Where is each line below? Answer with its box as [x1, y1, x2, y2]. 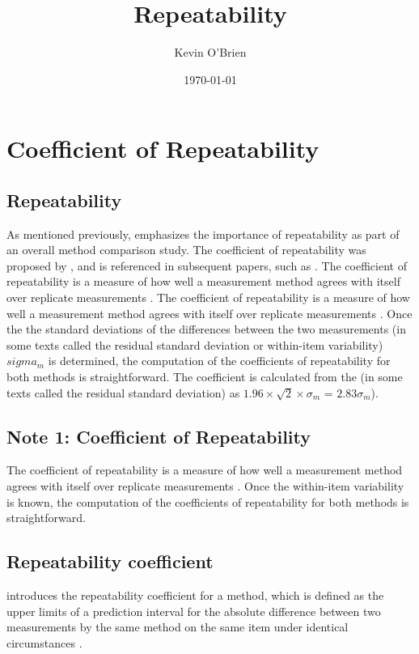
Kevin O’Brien [174, 44, 247, 61]
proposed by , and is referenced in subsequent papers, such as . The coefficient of [6, 257, 407, 274]
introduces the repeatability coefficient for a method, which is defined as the [6, 587, 384, 604]
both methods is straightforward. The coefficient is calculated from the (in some [6, 368, 403, 385]
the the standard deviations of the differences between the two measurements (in [6, 321, 406, 338]
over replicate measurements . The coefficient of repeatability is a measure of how [6, 289, 410, 306]
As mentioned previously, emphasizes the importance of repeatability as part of [6, 225, 400, 242]
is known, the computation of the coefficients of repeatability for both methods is [6, 493, 409, 510]
